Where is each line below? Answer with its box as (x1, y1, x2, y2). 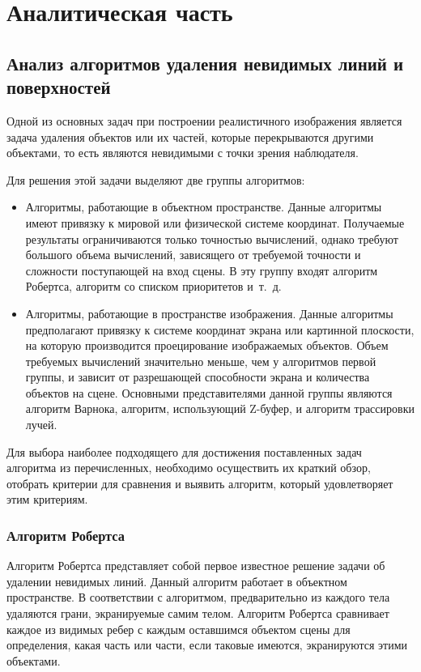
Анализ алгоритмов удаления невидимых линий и (6, 50, 404, 75)
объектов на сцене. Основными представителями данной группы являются (25, 384, 393, 401)
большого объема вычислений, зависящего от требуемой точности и (25, 246, 361, 263)
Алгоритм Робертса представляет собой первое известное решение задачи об (6, 557, 385, 574)
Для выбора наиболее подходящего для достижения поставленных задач (6, 443, 362, 460)
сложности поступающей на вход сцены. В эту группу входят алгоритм (25, 262, 378, 279)
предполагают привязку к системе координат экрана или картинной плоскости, (25, 321, 415, 338)
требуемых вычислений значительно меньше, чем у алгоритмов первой (25, 352, 376, 369)
